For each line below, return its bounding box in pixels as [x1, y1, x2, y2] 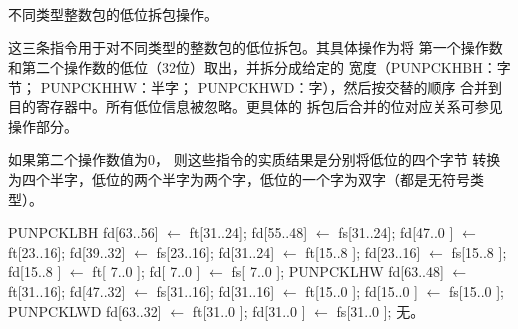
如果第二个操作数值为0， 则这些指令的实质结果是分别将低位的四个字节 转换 [8, 149, 501, 170]
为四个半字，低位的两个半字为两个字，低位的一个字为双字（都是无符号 [8, 168, 470, 189]
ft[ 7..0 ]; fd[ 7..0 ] [92, 261, 201, 282]
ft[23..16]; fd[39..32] [8, 241, 126, 262]
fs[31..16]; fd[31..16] [156, 280, 275, 301]
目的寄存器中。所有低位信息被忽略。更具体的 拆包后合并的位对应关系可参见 [8, 96, 503, 117]
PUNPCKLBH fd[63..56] [8, 222, 159, 243]
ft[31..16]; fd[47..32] [8, 280, 126, 301]
